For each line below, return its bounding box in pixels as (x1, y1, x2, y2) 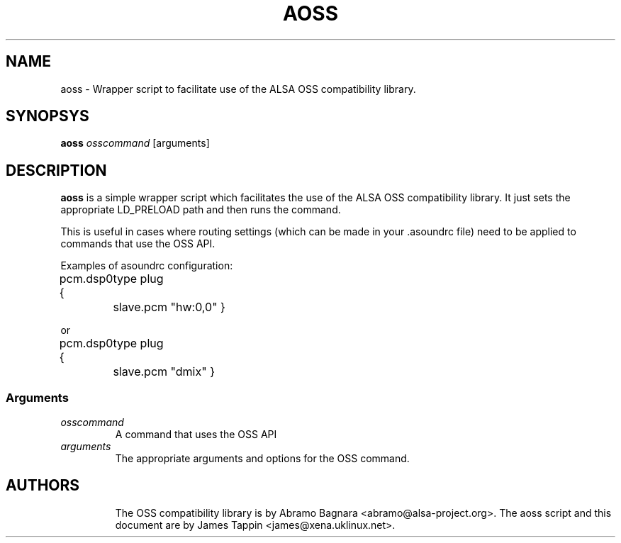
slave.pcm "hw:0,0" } (113, 300, 225, 315)
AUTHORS (6, 476, 80, 495)
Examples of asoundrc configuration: (60, 259, 233, 272)
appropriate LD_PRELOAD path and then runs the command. (60, 203, 341, 216)
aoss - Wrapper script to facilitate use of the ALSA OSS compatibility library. (60, 82, 416, 95)
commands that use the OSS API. (60, 237, 216, 250)
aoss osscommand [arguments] (60, 137, 210, 150)
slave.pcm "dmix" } (113, 364, 215, 379)
